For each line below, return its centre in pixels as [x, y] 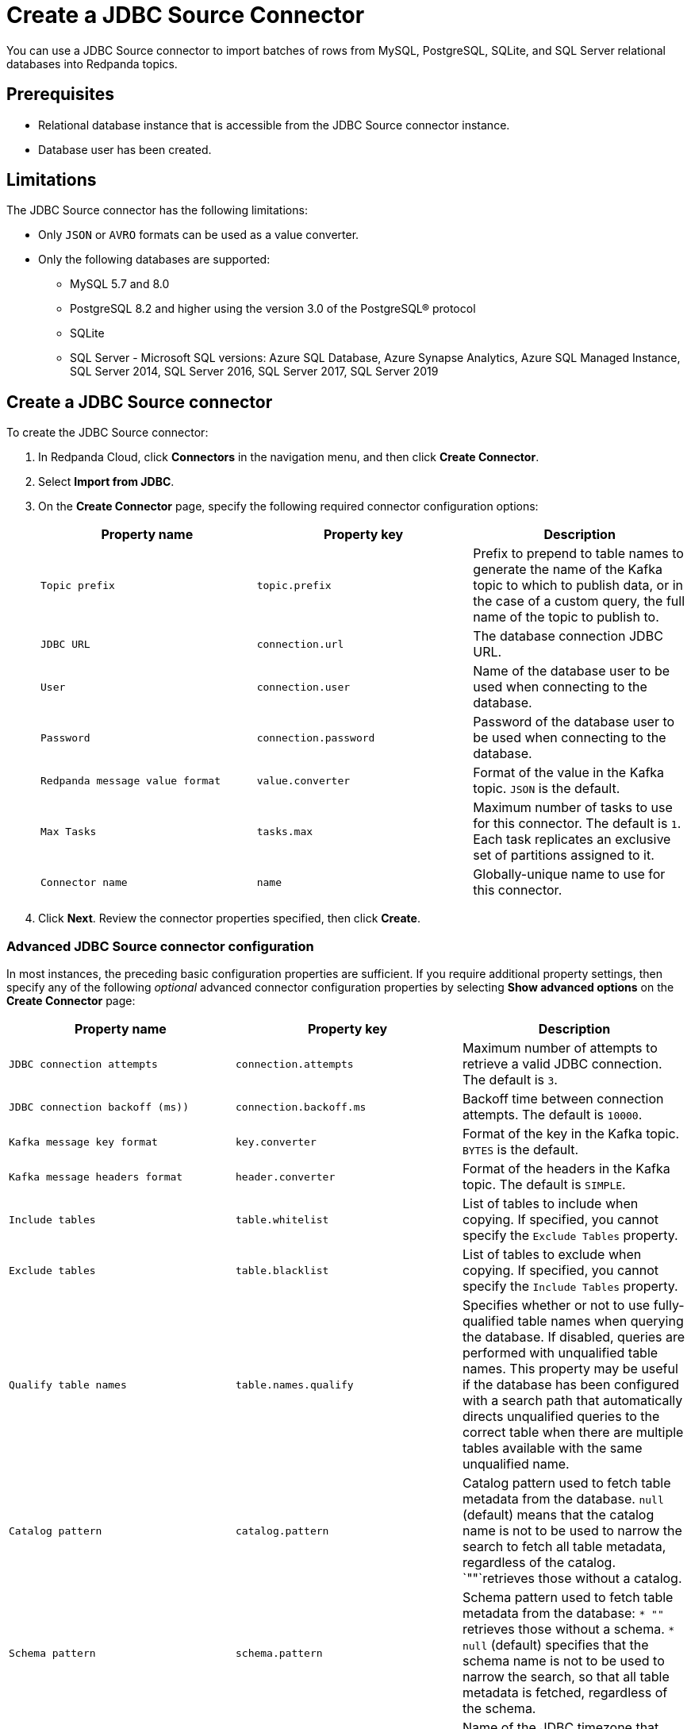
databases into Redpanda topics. [92, 64]
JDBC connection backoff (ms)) [99, 1107]
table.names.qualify [294, 1384]
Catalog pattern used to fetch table [566, 1483]
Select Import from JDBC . [106, 482]
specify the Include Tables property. [570, 1286]
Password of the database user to [574, 722]
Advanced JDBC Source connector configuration [160, 946]
